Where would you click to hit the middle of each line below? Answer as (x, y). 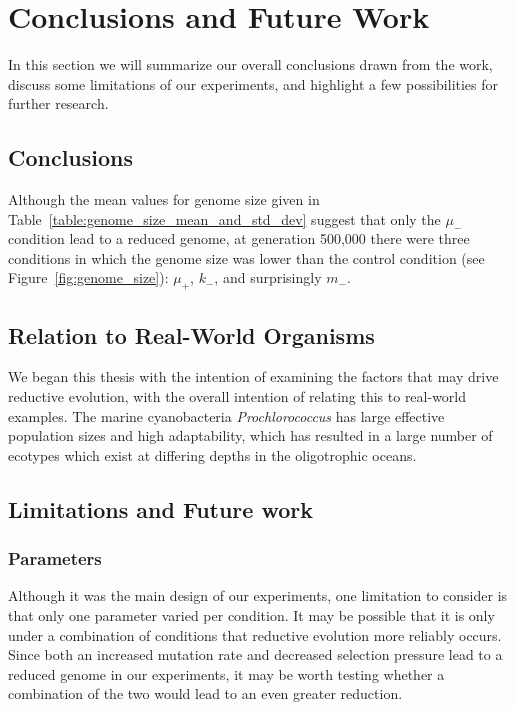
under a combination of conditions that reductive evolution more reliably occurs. (255, 634)
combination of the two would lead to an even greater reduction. (205, 693)
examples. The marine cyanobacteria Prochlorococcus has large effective (226, 415)
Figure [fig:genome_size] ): (88, 277)
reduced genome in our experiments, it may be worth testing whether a (226, 673)
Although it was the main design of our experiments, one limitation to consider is (258, 595)
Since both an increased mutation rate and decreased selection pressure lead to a (255, 654)
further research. (58, 103)
